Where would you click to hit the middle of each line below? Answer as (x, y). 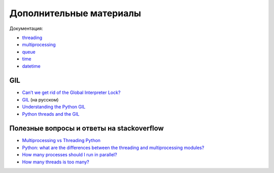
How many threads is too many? (56, 162)
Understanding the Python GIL (54, 107)
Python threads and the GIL (51, 114)
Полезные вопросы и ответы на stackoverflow (87, 129)
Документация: (26, 28)
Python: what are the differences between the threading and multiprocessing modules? (113, 148)
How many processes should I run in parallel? (70, 155)
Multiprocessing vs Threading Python (61, 141)
